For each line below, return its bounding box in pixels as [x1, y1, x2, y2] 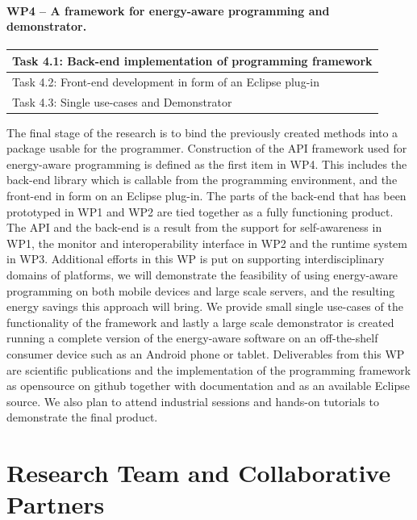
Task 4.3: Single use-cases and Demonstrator [12, 93, 232, 110]
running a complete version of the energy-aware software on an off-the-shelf [6, 329, 378, 346]
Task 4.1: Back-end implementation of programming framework [12, 52, 373, 69]
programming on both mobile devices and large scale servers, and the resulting [6, 282, 395, 299]
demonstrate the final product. [6, 409, 158, 426]
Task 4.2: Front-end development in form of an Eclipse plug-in [12, 73, 319, 90]
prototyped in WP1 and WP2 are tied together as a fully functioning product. [6, 203, 394, 220]
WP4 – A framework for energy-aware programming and [6, 2, 330, 19]
